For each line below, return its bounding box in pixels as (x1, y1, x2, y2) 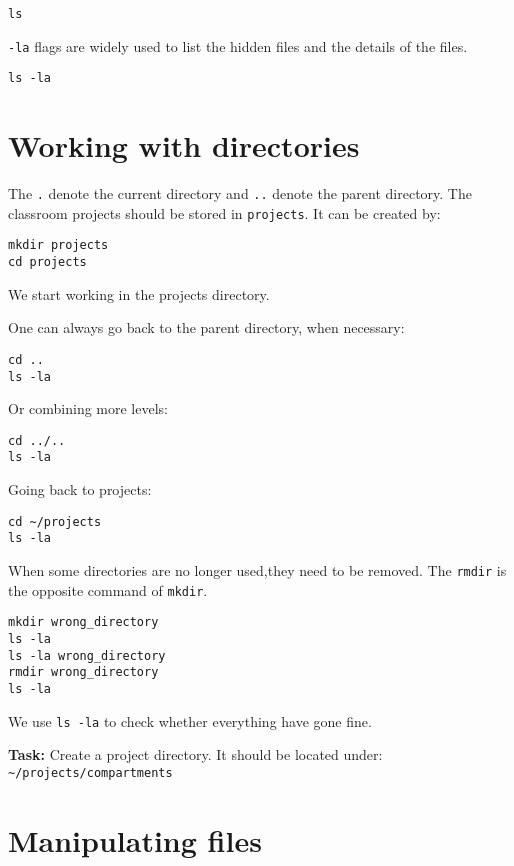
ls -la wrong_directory (8, 648, 166, 663)
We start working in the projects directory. (8, 283, 270, 304)
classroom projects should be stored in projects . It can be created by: (8, 202, 441, 223)
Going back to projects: (8, 479, 152, 500)
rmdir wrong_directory (8, 665, 159, 680)
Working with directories (8, 125, 360, 166)
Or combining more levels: (8, 398, 168, 419)
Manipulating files (8, 819, 262, 860)
